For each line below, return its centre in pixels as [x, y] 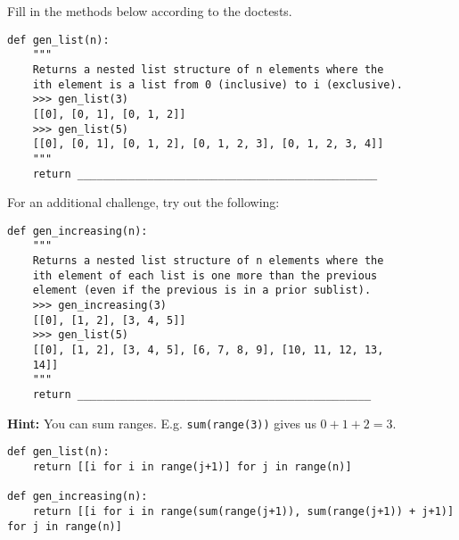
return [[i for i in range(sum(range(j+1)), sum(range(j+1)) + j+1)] [243, 511]
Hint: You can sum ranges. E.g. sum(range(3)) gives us [162, 423]
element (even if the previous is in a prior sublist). [202, 291]
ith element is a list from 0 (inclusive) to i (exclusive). [217, 84]
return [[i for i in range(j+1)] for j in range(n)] [192, 466]
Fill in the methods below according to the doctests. [150, 11]
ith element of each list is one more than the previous [205, 275]
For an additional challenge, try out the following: [143, 202]
